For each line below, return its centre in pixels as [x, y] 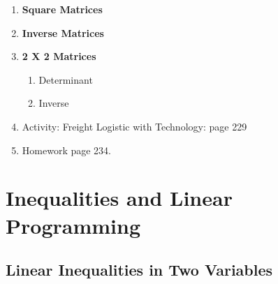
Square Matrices [62, 9]
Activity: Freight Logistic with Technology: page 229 [134, 126]
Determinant [66, 79]
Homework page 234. [66, 150]
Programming [73, 225]
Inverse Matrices [63, 32]
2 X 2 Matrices [59, 56]
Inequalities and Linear [119, 198]
